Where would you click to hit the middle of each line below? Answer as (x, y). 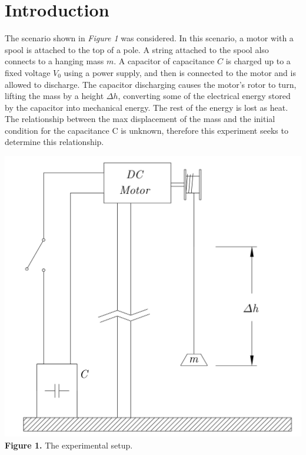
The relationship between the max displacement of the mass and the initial (140, 119)
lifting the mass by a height (54, 96)
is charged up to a (258, 61)
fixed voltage (28, 72)
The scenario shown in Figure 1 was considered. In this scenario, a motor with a (149, 38)
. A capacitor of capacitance (164, 61)
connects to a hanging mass (54, 61)
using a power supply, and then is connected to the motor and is (180, 72)
